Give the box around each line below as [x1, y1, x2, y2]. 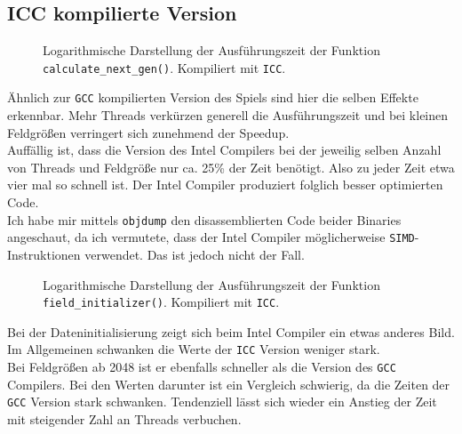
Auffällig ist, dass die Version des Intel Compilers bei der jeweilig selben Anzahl [7, 141, 442, 159]
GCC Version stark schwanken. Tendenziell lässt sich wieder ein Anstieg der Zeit [7, 392, 437, 411]
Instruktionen [7, 245, 81, 263]
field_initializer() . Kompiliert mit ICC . [43, 293, 280, 311]
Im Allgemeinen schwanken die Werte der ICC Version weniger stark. [7, 340, 380, 358]
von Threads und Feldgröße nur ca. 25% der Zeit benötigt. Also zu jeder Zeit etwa [7, 157, 455, 176]
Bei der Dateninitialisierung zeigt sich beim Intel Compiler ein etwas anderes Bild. [7, 322, 455, 341]
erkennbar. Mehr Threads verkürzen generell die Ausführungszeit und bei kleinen [7, 106, 449, 125]
